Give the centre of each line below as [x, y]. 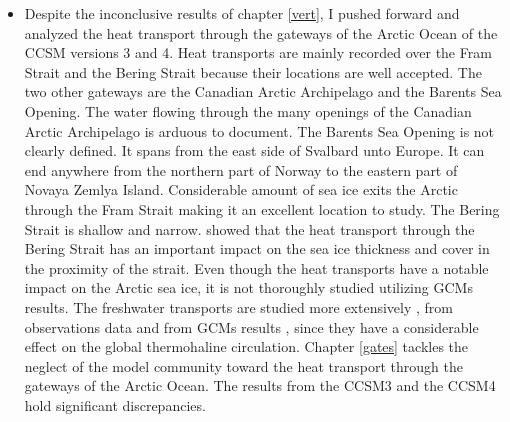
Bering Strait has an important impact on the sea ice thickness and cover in [257, 248]
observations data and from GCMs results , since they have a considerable [251, 326]
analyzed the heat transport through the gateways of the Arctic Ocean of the [261, 32]
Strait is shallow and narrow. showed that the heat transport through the [249, 228]
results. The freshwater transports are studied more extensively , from [239, 306]
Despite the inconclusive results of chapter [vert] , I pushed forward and [242, 13]
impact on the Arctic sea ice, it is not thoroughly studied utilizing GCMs [248, 287]
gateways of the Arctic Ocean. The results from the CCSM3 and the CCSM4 [260, 385]
